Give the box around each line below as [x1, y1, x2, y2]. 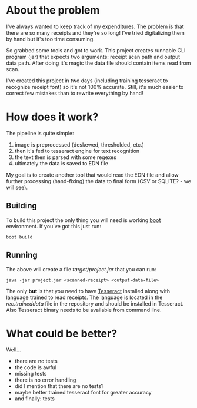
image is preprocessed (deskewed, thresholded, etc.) [14, 141, 144, 148]
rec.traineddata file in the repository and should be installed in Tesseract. [6, 300, 184, 307]
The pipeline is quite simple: [6, 130, 74, 137]
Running [6, 250, 38, 260]
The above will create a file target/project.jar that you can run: [6, 266, 157, 273]
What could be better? [6, 327, 118, 340]
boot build [6, 234, 33, 240]
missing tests [14, 370, 47, 377]
